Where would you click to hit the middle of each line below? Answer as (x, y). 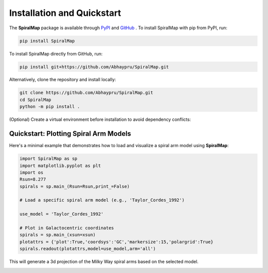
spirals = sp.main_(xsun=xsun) (58, 235)
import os (32, 172)
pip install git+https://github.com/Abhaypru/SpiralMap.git (94, 67)
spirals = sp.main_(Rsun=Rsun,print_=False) (75, 186)
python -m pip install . (50, 107)
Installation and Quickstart (65, 13)
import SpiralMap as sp (49, 159)
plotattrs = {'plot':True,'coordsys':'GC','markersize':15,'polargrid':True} (116, 242)
